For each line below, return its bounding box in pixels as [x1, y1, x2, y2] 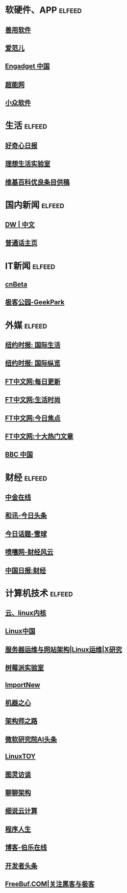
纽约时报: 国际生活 [5, 341, 60, 350]
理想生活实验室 [5, 159, 51, 168]
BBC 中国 [5, 450, 33, 459]
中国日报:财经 [5, 566, 47, 574]
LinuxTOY [5, 752, 36, 761]
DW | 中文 [5, 221, 35, 229]
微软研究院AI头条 [5, 735, 57, 743]
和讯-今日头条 [5, 511, 47, 520]
